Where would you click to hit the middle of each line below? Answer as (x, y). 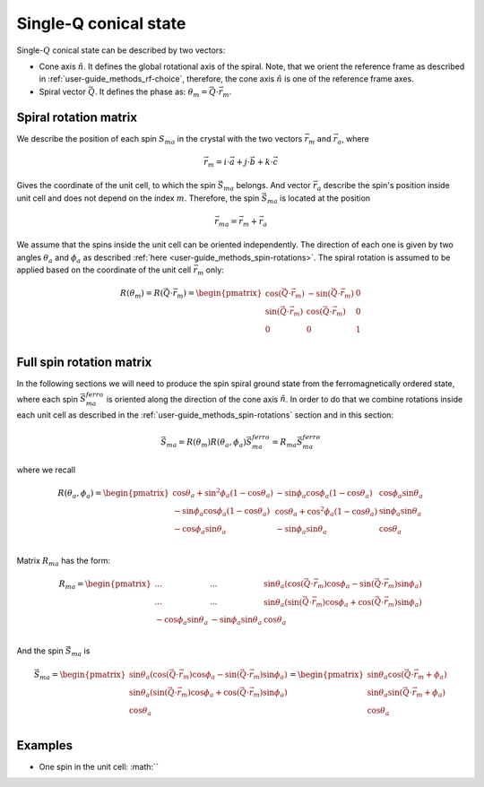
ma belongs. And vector (267, 186)
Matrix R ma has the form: (64, 562)
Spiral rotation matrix (77, 117)
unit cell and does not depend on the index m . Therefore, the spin (138, 198)
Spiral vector (63, 91)
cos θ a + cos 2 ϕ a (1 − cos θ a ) (326, 512)
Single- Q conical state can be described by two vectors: (121, 50)
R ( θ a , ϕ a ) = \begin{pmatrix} (113, 494)
